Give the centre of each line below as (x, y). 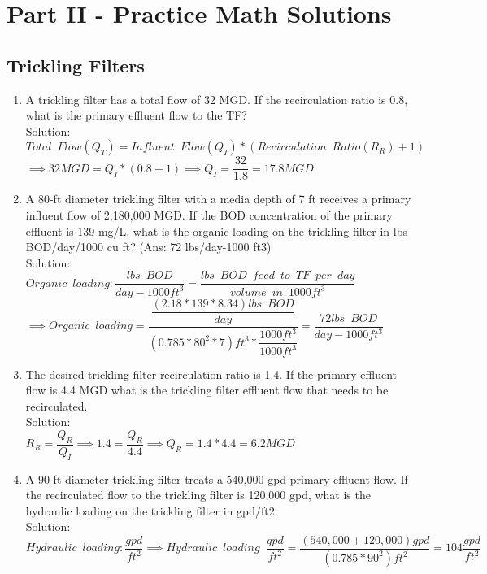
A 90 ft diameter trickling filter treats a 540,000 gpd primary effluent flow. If (217, 478)
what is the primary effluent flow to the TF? (136, 115)
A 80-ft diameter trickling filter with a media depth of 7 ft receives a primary (218, 199)
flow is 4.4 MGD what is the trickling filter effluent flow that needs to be (207, 390)
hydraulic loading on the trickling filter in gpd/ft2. (152, 510)
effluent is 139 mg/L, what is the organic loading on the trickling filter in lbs (216, 230)
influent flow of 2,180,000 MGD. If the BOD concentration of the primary (209, 215)
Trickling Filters (76, 65)
